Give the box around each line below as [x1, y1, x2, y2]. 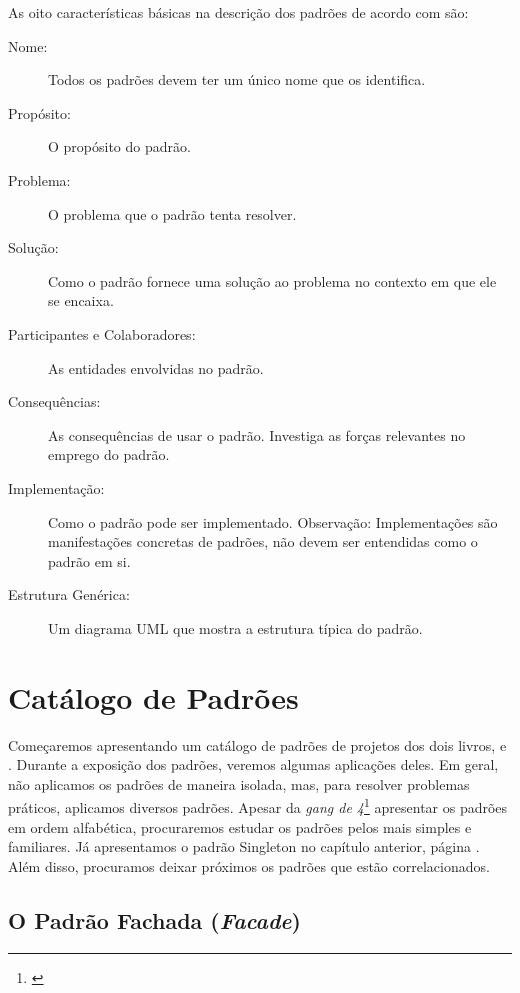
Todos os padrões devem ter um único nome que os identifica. [48, 69, 426, 90]
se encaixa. [48, 290, 114, 311]
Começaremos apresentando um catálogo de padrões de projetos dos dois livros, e [8, 734, 507, 755]
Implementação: [8, 477, 105, 498]
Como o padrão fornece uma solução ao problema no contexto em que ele [48, 270, 497, 291]
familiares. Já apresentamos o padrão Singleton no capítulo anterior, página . [8, 836, 480, 857]
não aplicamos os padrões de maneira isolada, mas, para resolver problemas [8, 773, 470, 794]
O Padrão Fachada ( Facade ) [8, 904, 301, 935]
